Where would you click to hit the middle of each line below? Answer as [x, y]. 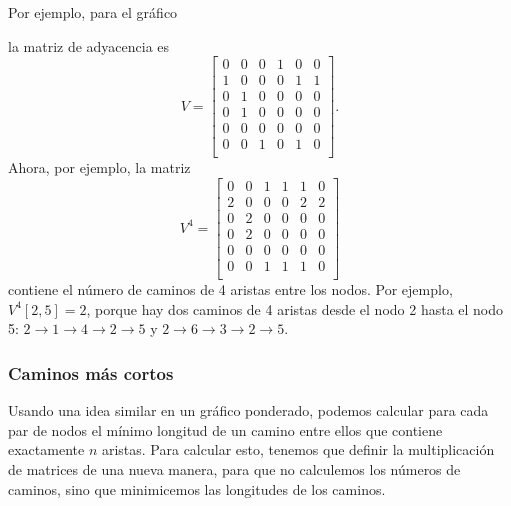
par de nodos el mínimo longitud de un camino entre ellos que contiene [225, 429]
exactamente [46, 449]
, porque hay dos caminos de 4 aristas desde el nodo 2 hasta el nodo [295, 308]
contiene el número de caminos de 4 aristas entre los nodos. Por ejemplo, [230, 289]
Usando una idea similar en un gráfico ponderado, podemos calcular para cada [248, 410]
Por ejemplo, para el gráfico [93, 12]
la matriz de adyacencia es [89, 45]
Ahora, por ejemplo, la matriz [99, 167]
